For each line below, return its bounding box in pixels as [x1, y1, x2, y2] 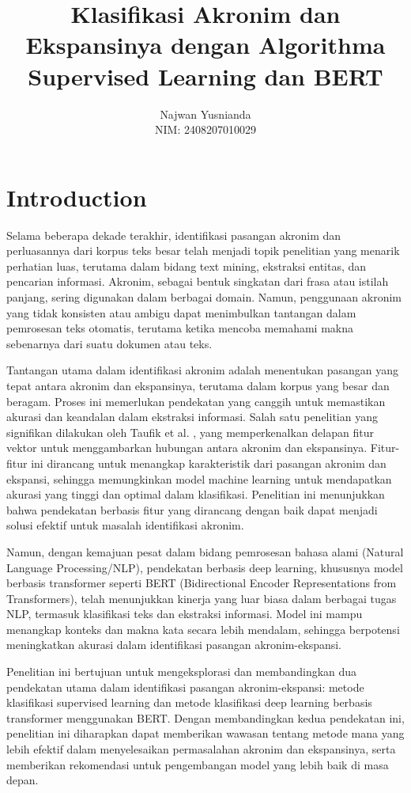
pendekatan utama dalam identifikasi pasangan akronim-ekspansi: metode [6, 678, 364, 695]
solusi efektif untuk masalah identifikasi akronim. [6, 517, 244, 533]
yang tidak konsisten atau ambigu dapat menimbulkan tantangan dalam [6, 304, 356, 321]
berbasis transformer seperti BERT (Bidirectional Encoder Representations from [6, 575, 397, 591]
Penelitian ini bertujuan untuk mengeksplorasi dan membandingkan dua [6, 663, 357, 680]
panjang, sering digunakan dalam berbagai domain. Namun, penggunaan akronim [6, 289, 402, 305]
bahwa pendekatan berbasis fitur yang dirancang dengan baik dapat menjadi [6, 501, 378, 518]
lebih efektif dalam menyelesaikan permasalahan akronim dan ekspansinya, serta [6, 741, 396, 757]
